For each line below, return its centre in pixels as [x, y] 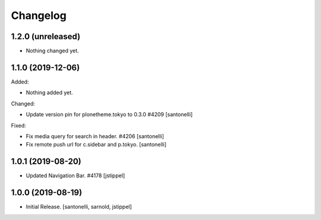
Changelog [39, 15]
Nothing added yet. [50, 93]
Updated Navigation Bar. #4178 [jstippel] [75, 176]
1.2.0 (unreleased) [45, 36]
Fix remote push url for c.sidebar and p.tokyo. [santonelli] [96, 145]
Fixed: [18, 125]
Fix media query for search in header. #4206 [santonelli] [95, 136]
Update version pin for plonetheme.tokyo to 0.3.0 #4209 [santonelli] [109, 114]
